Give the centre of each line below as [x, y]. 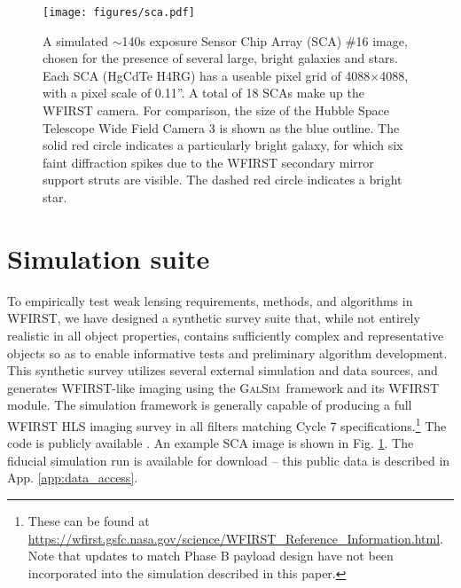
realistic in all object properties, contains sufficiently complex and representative [226, 335]
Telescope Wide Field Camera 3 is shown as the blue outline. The [221, 127]
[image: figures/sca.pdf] [119, 12]
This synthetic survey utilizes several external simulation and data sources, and [223, 370]
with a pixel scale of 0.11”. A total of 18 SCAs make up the [203, 93]
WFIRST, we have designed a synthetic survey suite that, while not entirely [214, 318]
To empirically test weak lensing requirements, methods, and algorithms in [210, 300]
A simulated [75, 40]
